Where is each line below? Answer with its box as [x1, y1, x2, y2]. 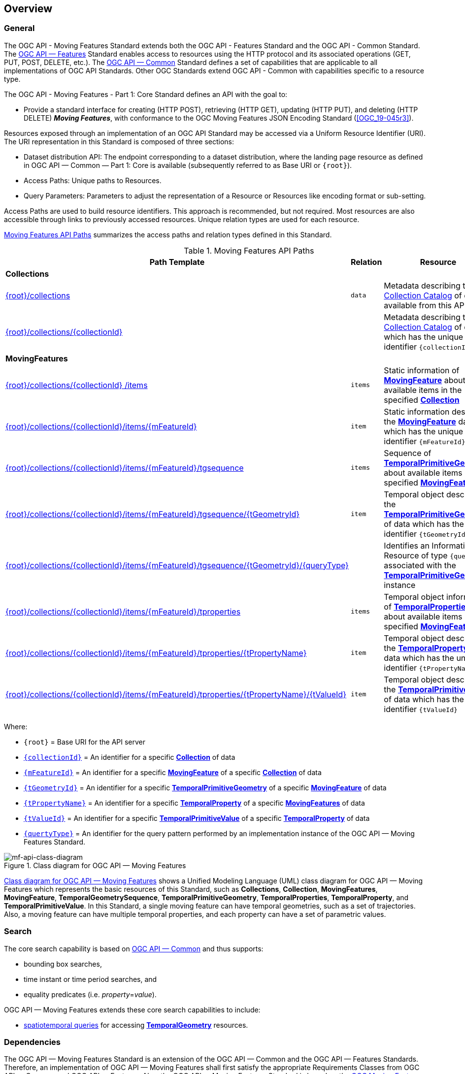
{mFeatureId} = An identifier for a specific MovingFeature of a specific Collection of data [24, 768, 322, 777]
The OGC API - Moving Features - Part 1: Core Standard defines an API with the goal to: [4, 90, 288, 98]
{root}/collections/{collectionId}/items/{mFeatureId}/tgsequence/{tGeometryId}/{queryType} [5, 560, 349, 570]
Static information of [384, 365, 460, 375]
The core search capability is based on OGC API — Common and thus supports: [4, 944, 264, 953]
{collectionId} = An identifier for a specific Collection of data [24, 752, 235, 761]
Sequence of [384, 448, 432, 458]
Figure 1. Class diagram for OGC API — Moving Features [4, 861, 186, 870]
